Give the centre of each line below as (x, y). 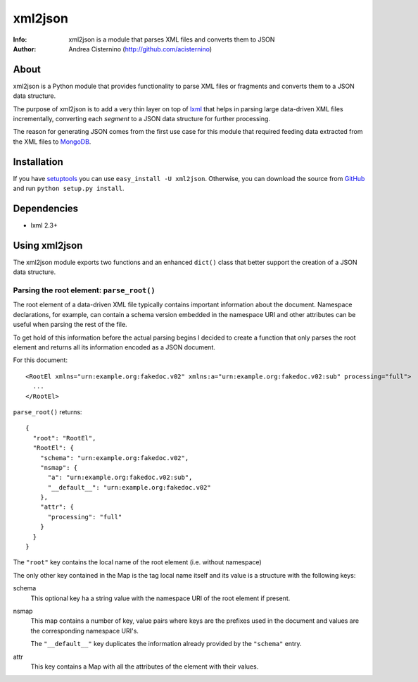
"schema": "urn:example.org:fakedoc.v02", (114, 458)
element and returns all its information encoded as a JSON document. (114, 347)
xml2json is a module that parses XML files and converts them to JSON (172, 39)
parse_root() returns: (47, 411)
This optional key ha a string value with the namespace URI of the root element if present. (160, 598)
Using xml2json (48, 246)
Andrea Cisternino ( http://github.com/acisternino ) (140, 49)
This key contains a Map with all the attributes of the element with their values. (145, 666)
